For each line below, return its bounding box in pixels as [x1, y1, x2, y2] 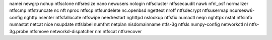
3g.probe [9, 28, 29, 34]
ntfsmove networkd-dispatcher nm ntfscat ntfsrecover [29, 28, 142, 34]
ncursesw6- [229, 7, 255, 13]
